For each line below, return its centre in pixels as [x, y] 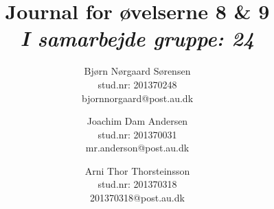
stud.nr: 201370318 [137, 184]
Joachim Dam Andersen [137, 121]
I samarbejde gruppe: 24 [137, 38]
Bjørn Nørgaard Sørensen [137, 71]
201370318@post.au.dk [137, 198]
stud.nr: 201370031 [137, 134]
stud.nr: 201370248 [137, 84]
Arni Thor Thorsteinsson [137, 170]
